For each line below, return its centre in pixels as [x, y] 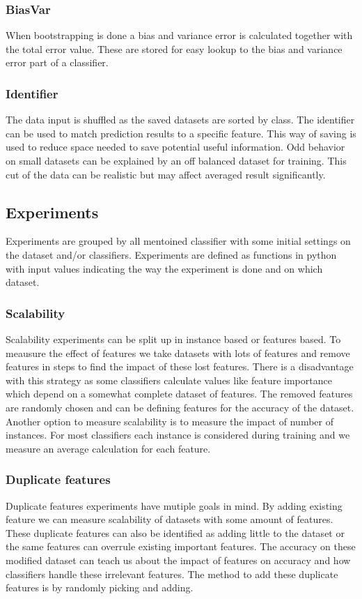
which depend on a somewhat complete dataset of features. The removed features [179, 394]
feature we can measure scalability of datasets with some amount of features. [170, 519]
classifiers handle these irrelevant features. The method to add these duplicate [172, 574]
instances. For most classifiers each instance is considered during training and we [178, 435]
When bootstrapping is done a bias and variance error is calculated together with [179, 35]
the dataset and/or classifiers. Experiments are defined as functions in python [171, 254]
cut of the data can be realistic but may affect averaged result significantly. [166, 174]
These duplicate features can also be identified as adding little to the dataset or [175, 532]
